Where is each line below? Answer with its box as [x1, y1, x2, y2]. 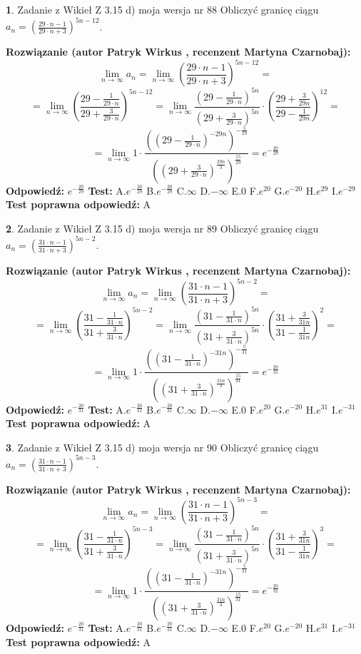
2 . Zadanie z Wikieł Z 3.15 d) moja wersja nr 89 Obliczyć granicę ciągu [6, 220, 319, 235]
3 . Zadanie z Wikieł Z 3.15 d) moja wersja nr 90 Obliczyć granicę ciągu [6, 439, 319, 454]
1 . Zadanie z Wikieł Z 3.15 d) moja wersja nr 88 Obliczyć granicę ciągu [6, 2, 319, 16]
